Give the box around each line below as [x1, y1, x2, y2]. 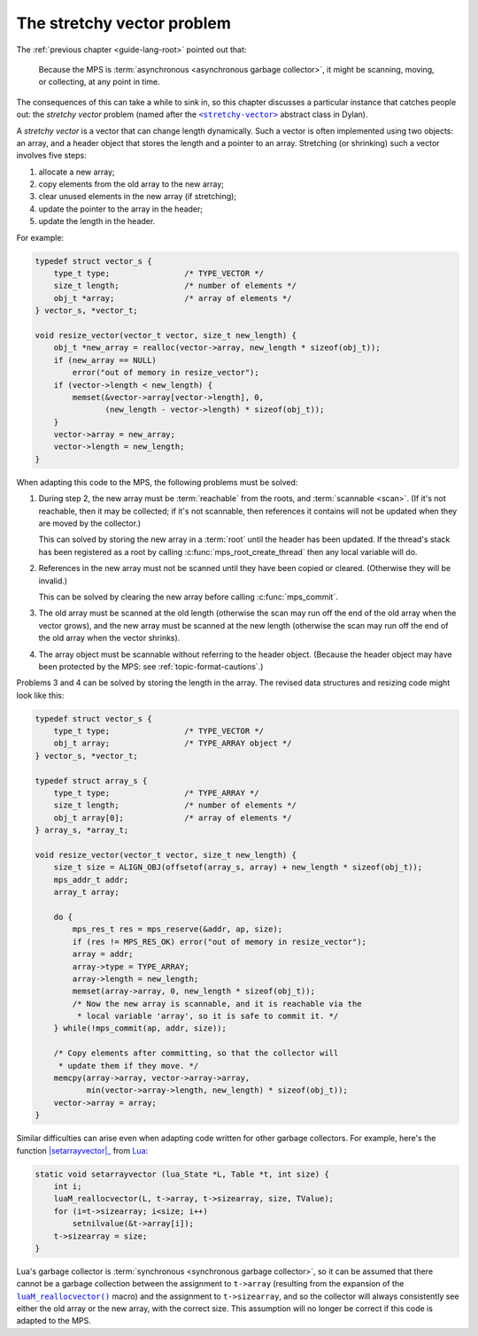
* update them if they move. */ [58, 1061, 199, 1070]
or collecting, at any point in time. [38, 76, 161, 88]
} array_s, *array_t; [35, 825, 129, 836]
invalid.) [38, 575, 68, 586]
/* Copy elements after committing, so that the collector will [53, 1048, 339, 1058]
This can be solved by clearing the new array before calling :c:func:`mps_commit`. [38, 591, 338, 602]
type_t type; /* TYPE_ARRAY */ [53, 788, 260, 799]
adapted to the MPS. [16, 1316, 92, 1326]
